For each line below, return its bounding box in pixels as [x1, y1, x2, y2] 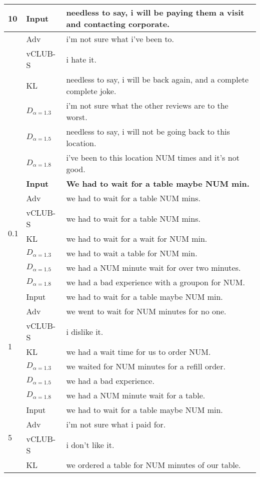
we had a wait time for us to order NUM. [66, 346, 211, 357]
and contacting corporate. [66, 18, 170, 30]
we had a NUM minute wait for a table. [66, 389, 205, 401]
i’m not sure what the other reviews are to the [66, 100, 228, 111]
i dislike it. [66, 325, 103, 337]
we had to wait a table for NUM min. [66, 247, 197, 259]
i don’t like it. [66, 438, 114, 450]
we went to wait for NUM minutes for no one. [66, 305, 226, 317]
